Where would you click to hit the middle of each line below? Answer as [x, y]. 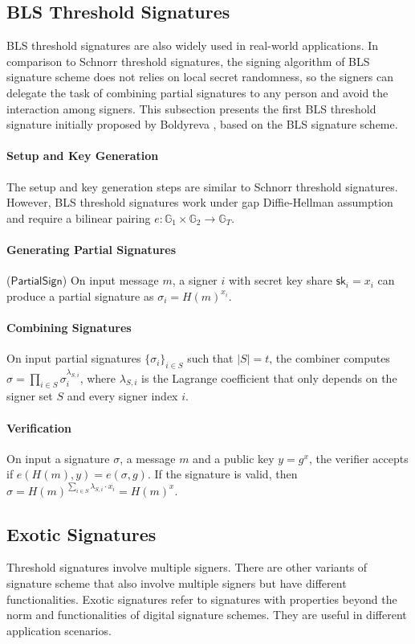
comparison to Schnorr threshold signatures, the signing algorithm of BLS [188, 61]
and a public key [234, 458]
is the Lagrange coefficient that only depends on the [269, 377]
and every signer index [122, 396]
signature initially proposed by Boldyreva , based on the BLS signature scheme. [202, 124]
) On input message [110, 280]
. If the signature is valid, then [222, 474]
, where [98, 377]
